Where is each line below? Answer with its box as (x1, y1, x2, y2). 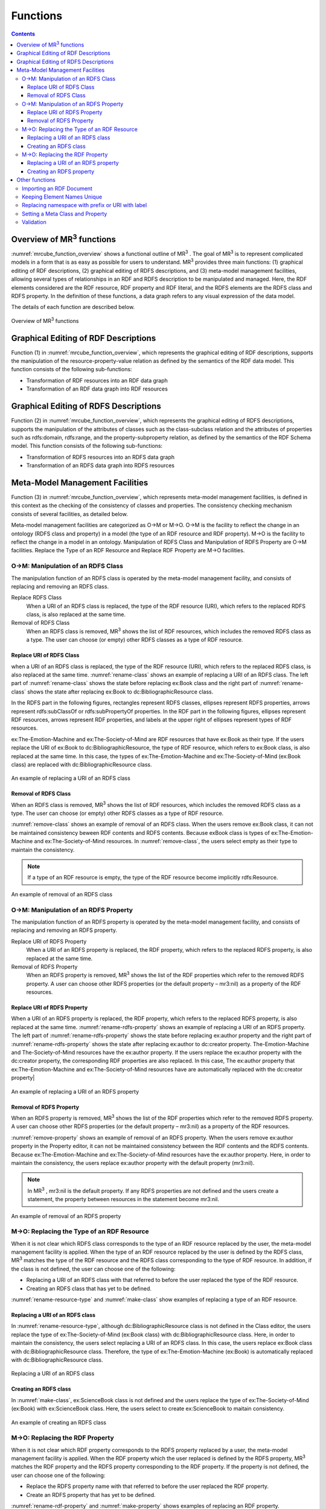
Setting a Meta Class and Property (22, 210, 107, 217)
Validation (22, 219, 46, 226)
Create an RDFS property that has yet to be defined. (26, 1491, 156, 1498)
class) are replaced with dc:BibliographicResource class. (11, 761, 152, 768)
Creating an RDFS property (27, 168, 95, 175)
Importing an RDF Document (22, 185, 93, 192)
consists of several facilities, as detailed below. (11, 510, 128, 517)
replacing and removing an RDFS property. (11, 927, 118, 934)
